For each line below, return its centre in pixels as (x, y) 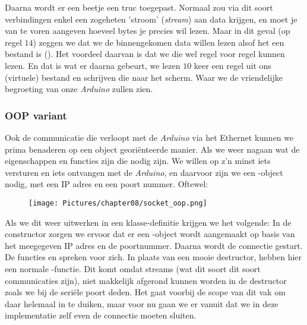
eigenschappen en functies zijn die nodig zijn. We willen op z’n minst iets (138, 161)
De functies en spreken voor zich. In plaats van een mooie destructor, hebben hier (153, 257)
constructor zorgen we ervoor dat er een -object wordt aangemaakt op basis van (150, 234)
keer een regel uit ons (232, 65)
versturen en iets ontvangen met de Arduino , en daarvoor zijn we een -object (144, 172)
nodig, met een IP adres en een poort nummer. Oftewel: (107, 184)
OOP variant (36, 115)
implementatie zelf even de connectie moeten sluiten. (101, 315)
